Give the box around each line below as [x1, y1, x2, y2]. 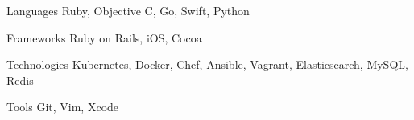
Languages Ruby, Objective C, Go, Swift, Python [6, 2, 250, 18]
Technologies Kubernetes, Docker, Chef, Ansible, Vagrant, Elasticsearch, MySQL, [6, 56, 408, 73]
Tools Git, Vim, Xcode [6, 98, 119, 115]
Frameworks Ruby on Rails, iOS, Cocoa [6, 29, 202, 46]
